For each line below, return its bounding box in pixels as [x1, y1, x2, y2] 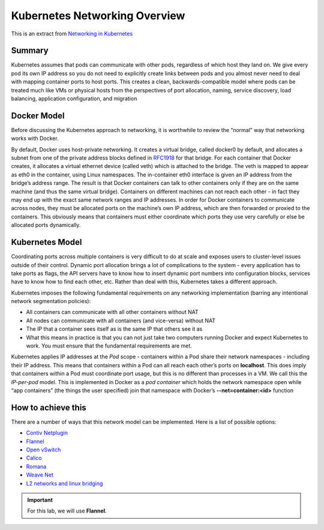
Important [27, 496, 53, 504]
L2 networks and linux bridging [26, 480, 103, 487]
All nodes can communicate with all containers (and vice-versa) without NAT [26, 317, 216, 324]
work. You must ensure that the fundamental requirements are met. [26, 342, 192, 349]
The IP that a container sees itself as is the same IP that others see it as [26, 325, 203, 333]
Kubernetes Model [11, 237, 82, 247]
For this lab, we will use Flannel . [27, 507, 107, 514]
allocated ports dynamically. [11, 221, 81, 229]
